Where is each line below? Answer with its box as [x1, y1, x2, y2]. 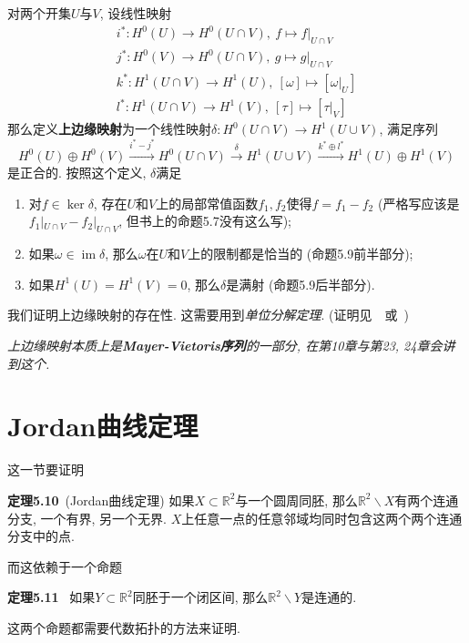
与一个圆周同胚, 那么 [235, 490, 358, 509]
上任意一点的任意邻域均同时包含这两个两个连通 [181, 508, 463, 527]
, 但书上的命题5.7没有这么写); [118, 211, 291, 230]
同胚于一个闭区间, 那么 [132, 587, 269, 607]
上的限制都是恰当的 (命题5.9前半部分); [188, 244, 413, 263]
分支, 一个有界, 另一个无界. [7, 508, 167, 527]
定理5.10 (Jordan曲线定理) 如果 [7, 490, 195, 509]
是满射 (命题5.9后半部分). [226, 274, 375, 293]
